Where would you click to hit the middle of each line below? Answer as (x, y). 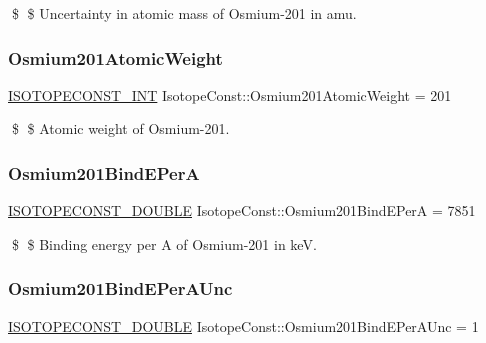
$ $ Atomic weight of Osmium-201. (120, 128)
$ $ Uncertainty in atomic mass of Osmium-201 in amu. (184, 13)
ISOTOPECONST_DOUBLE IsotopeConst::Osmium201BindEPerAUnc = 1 (243, 325)
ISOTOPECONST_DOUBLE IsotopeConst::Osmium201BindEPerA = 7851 (242, 210)
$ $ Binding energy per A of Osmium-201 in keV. (164, 243)
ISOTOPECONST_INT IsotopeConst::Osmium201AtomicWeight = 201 (230, 94)
